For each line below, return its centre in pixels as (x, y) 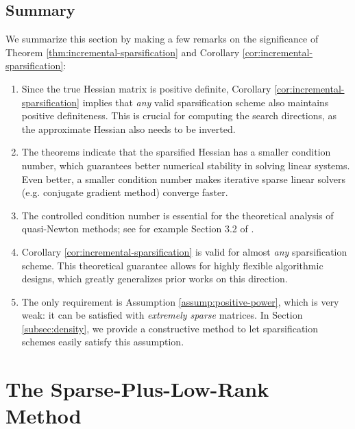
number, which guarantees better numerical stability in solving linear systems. (186, 165)
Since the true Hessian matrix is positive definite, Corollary (146, 88)
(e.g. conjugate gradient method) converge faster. (125, 192)
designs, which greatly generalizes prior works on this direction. (155, 279)
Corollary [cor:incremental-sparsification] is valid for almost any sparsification (184, 251)
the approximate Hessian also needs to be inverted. (128, 128)
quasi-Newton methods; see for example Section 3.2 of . (138, 229)
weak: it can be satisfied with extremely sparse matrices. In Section (162, 315)
